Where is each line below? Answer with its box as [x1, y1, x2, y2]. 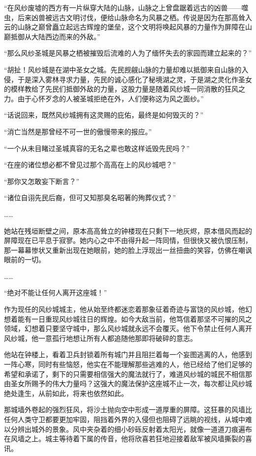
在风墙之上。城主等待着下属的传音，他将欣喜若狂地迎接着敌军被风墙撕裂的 [4, 433, 245, 444]
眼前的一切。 [4, 254, 45, 265]
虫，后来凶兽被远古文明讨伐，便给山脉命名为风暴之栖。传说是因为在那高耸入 [4, 12, 252, 22]
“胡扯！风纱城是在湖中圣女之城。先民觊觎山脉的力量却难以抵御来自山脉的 [4, 64, 242, 74]
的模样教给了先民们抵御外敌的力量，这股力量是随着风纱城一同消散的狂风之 [4, 84, 245, 94]
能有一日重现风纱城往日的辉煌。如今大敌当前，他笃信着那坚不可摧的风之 [17, 313, 252, 324]
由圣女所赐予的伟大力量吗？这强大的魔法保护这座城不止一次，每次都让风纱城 [4, 378, 252, 389]
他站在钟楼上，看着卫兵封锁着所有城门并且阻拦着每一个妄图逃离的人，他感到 [4, 349, 252, 360]
